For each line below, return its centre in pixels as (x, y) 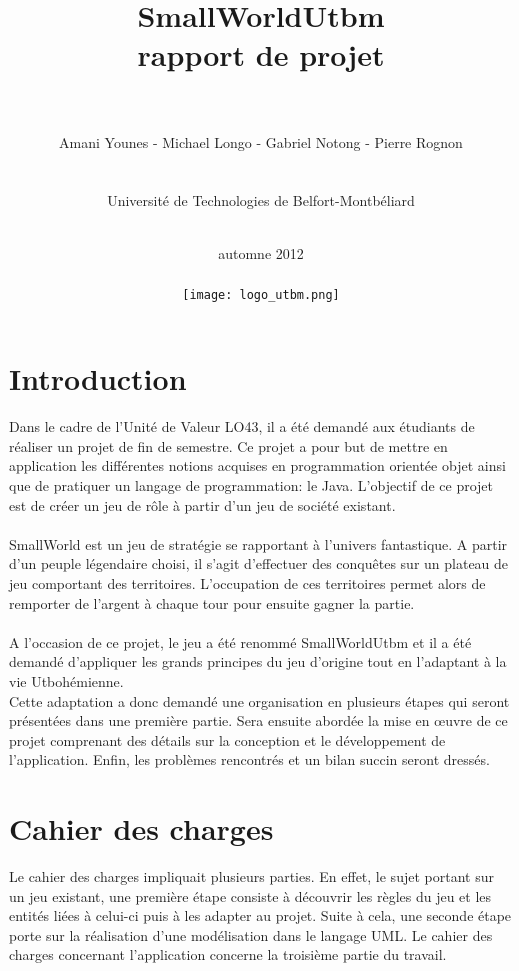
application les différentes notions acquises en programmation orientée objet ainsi (257, 465)
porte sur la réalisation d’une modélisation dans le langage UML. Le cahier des (251, 934)
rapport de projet (261, 54)
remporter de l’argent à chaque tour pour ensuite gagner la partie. (212, 602)
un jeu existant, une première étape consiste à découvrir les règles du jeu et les (250, 895)
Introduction (98, 378)
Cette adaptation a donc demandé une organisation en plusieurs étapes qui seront (259, 700)
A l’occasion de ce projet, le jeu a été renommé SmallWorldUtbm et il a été (240, 641)
